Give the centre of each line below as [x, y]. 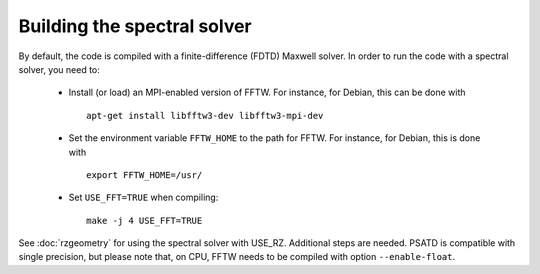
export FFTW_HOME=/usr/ [144, 174]
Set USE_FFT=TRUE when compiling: [143, 197]
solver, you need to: [59, 69]
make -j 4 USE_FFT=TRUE [144, 220]
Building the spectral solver [135, 26]
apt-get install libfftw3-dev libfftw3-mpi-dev [205, 115]
